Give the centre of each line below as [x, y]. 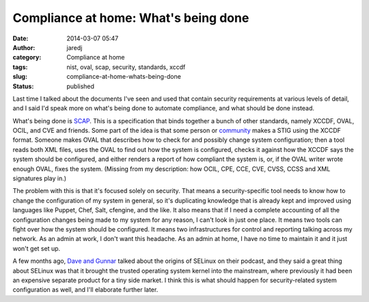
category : [27, 58]
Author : [24, 47]
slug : [20, 77]
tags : [20, 67]
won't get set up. [37, 248]
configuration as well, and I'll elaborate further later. [85, 290]
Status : [23, 86]
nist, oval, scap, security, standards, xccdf [126, 67]
